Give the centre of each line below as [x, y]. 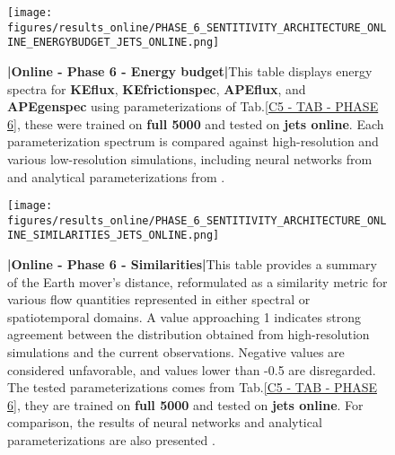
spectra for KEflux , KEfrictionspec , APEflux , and [157, 88]
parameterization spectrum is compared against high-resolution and [193, 141]
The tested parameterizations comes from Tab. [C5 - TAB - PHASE [192, 387]
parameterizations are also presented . [111, 440]
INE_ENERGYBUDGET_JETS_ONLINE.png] [114, 43]
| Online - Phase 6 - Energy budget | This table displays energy [190, 70]
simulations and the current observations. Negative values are [176, 352]
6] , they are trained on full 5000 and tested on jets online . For [185, 404]
